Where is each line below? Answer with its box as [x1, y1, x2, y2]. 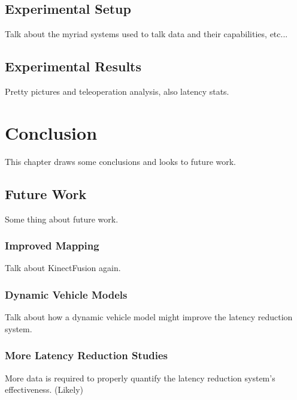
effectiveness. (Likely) [5, 383, 83, 396]
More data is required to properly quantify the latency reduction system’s [5, 371, 275, 384]
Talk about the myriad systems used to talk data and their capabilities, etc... [5, 28, 288, 40]
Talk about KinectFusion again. [5, 261, 121, 274]
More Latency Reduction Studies [5, 348, 168, 363]
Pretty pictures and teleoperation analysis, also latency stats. [5, 85, 229, 97]
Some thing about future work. [5, 212, 119, 225]
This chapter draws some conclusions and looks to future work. [5, 155, 236, 167]
